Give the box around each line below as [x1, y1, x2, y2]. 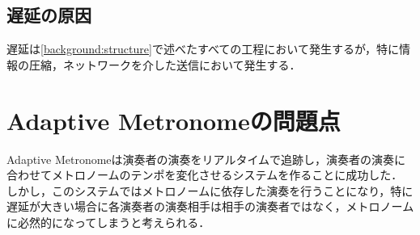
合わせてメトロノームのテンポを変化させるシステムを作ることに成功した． [6, 166, 403, 183]
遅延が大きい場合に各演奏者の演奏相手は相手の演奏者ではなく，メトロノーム [6, 198, 414, 215]
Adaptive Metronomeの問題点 [6, 103, 341, 136]
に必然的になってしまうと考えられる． [6, 213, 210, 230]
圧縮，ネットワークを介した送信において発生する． [28, 56, 301, 73]
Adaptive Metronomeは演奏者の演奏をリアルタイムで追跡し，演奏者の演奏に [6, 150, 406, 167]
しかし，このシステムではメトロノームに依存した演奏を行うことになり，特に [6, 182, 414, 199]
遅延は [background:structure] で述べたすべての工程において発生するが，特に [6, 40, 400, 57]
